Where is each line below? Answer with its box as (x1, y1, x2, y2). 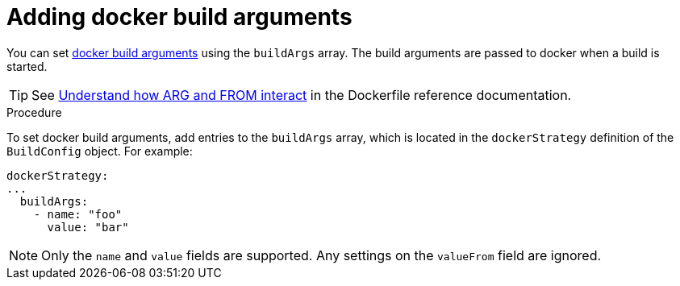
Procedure (6, 105, 62, 119)
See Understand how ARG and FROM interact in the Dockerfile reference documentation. (31, 86, 572, 103)
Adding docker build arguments (6, 3, 353, 31)
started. (6, 59, 48, 73)
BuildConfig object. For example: (6, 143, 193, 158)
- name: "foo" (33, 207, 123, 221)
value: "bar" (47, 220, 129, 234)
